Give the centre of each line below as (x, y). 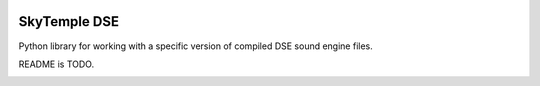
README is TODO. (56, 64)
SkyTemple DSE (69, 21)
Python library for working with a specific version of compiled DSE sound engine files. (196, 46)
